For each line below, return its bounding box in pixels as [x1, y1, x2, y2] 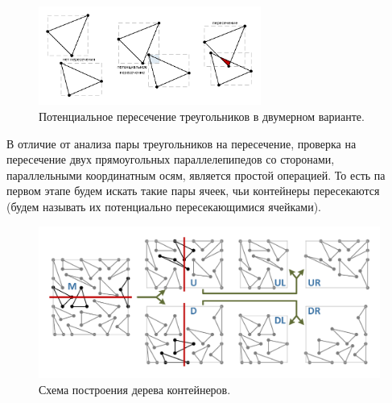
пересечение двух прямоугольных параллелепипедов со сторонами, [6, 151, 335, 168]
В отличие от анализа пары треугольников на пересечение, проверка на [6, 135, 357, 152]
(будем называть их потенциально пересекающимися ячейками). [6, 197, 321, 214]
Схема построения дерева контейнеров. [39, 380, 231, 397]
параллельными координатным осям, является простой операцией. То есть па [6, 166, 386, 183]
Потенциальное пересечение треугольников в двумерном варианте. [39, 107, 365, 124]
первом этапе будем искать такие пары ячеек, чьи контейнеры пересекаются [6, 182, 380, 199]
